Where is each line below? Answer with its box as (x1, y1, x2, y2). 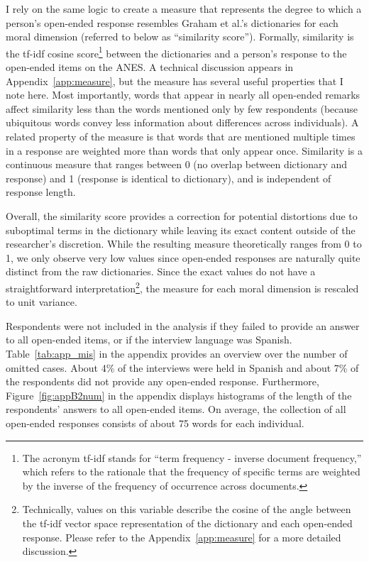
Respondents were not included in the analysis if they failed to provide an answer (6, 318, 360, 333)
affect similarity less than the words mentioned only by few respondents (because (6, 101, 358, 116)
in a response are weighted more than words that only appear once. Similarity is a (6, 143, 363, 158)
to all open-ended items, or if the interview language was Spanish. (6, 332, 292, 347)
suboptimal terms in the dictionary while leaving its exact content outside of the (6, 222, 356, 237)
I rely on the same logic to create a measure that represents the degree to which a (6, 1, 362, 16)
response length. (6, 184, 76, 199)
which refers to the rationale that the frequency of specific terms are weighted (22, 464, 360, 479)
